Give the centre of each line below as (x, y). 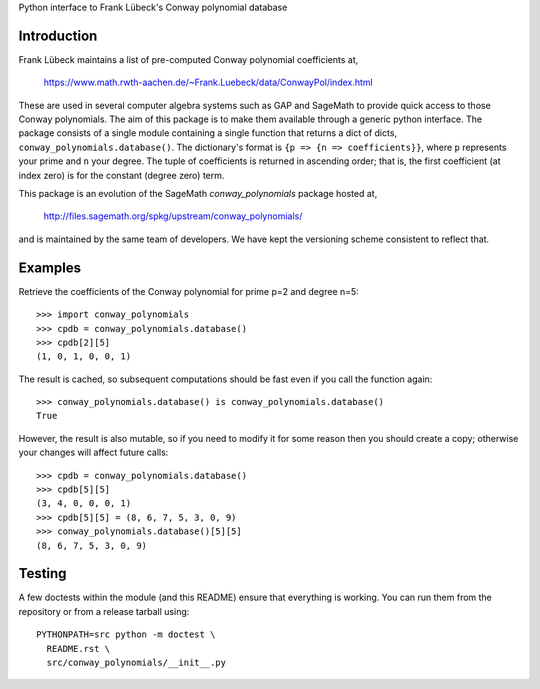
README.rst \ (78, 648)
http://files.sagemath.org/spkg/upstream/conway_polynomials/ (173, 216)
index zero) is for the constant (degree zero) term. (121, 175)
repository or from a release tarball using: (104, 611)
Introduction (58, 35)
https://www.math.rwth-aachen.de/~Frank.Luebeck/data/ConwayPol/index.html (208, 82)
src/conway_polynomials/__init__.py (136, 663)
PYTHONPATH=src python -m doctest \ (126, 634)
